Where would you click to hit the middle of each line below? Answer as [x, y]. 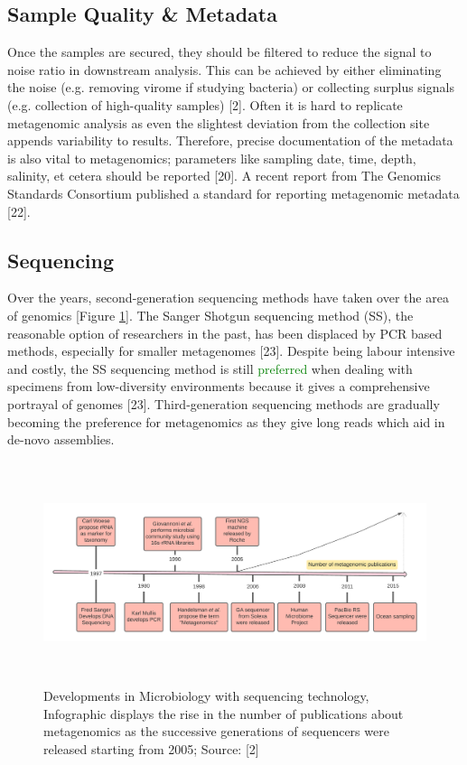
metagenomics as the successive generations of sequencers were [216, 731]
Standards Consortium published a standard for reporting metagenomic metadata [233, 193]
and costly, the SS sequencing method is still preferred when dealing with [210, 368]
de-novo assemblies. [61, 439]
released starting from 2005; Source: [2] [151, 748]
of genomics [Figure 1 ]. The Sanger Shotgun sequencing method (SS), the [210, 315]
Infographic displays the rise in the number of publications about [224, 713]
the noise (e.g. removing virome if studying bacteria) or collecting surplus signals [231, 87]
